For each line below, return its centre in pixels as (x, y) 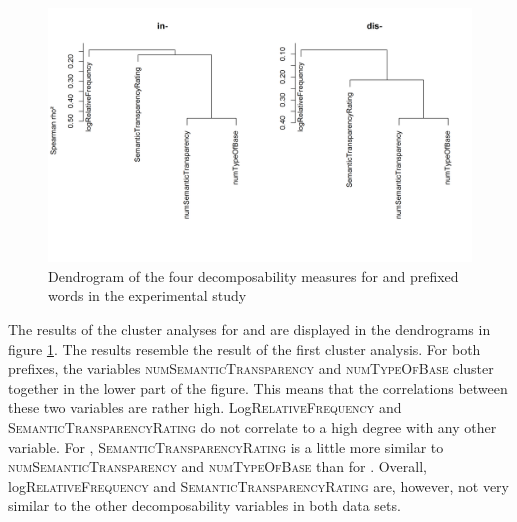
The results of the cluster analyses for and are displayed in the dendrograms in (249, 329)
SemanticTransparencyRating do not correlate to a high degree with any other (252, 426)
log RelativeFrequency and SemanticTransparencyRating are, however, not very (258, 485)
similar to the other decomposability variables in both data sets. (204, 505)
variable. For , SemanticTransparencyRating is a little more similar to (226, 446)
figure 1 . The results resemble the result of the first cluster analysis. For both (244, 348)
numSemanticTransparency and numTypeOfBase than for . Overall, (218, 466)
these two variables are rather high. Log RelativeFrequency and (205, 407)
